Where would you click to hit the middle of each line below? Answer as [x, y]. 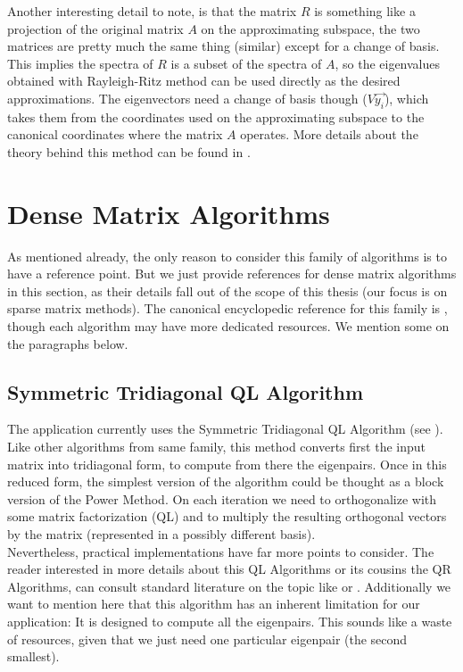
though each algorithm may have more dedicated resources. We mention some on [228, 326]
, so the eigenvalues [388, 63]
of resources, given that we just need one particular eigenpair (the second [207, 639]
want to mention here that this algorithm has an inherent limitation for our [214, 604]
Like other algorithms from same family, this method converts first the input [216, 447]
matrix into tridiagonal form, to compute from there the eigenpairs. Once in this [227, 464]
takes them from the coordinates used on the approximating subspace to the [216, 116]
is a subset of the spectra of [246, 63]
